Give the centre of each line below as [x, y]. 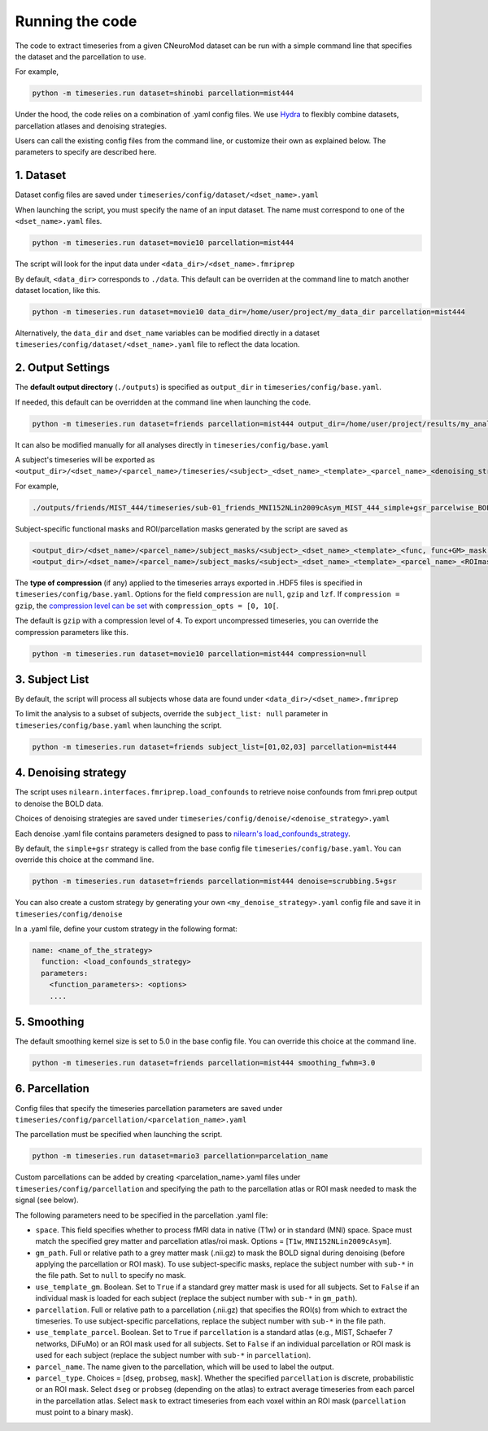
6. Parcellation [52, 1089]
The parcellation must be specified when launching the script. [119, 1135]
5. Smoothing [50, 1022]
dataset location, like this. [58, 290]
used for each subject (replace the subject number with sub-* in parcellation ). [173, 1355]
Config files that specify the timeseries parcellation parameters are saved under [149, 1108]
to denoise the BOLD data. [59, 803]
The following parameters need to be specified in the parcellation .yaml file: [142, 1215]
